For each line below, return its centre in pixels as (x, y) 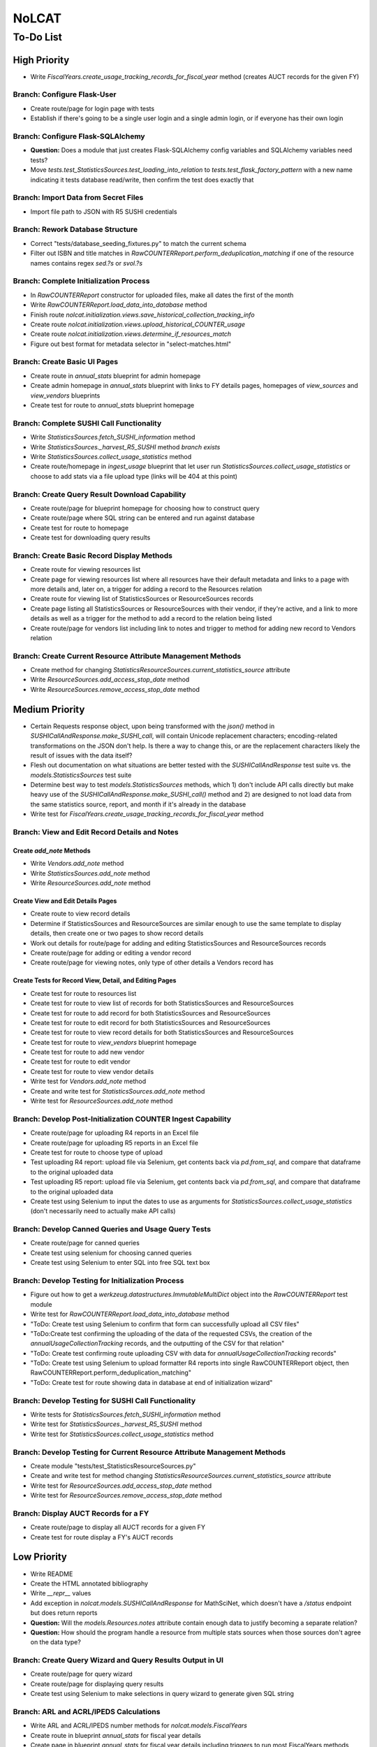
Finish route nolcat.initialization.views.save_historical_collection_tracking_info (142, 314)
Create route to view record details (80, 914)
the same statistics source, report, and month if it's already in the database (138, 804)
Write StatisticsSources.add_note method (90, 873)
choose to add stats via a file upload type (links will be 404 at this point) (134, 476)
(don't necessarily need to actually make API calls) (103, 1211)
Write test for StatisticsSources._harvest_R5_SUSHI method (116, 1424)
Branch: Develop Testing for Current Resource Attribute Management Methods (149, 1452)
